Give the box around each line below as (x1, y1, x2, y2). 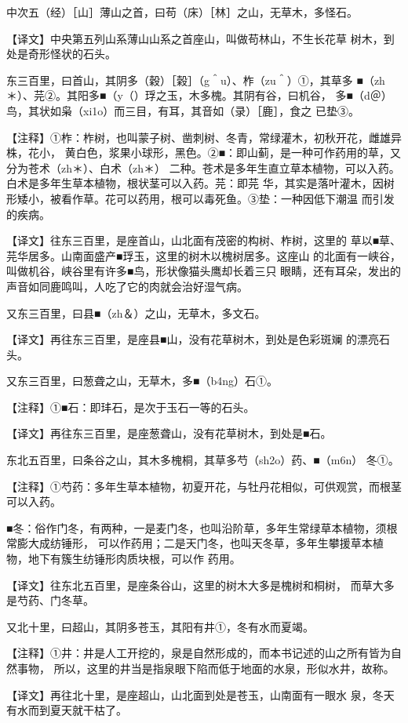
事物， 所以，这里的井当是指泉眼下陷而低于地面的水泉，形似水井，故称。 (16, 660, 395, 676)
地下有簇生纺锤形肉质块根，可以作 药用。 (27, 550, 241, 567)
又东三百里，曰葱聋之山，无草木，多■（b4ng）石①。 (6, 372, 279, 389)
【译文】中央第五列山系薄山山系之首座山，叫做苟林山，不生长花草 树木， (6, 30, 384, 46)
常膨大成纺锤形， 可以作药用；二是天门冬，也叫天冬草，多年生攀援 (6, 535, 351, 551)
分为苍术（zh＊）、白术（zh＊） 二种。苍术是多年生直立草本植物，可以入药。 (6, 159, 400, 176)
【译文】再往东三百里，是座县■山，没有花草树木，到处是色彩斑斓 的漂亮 (6, 331, 380, 347)
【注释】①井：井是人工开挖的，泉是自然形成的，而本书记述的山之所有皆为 (6, 645, 391, 661)
